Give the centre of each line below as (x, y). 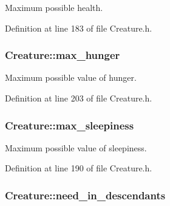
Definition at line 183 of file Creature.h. (79, 28)
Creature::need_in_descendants (85, 195)
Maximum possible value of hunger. (71, 77)
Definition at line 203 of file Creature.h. (79, 98)
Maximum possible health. (54, 7)
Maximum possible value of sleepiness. (76, 147)
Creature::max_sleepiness (70, 125)
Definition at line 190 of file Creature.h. (79, 168)
